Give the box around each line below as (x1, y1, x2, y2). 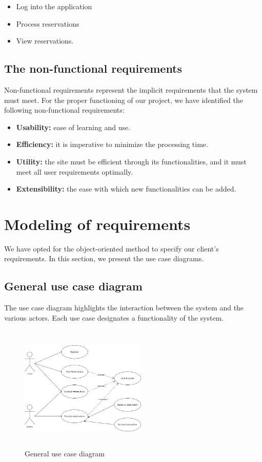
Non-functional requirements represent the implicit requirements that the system (4, 84, 258, 95)
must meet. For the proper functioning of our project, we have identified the (4, 94, 243, 105)
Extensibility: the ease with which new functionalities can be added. (16, 183, 236, 194)
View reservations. (16, 35, 74, 46)
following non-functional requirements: (4, 104, 125, 115)
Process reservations (16, 18, 79, 29)
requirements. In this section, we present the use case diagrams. (4, 253, 204, 264)
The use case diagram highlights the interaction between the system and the (4, 302, 244, 313)
